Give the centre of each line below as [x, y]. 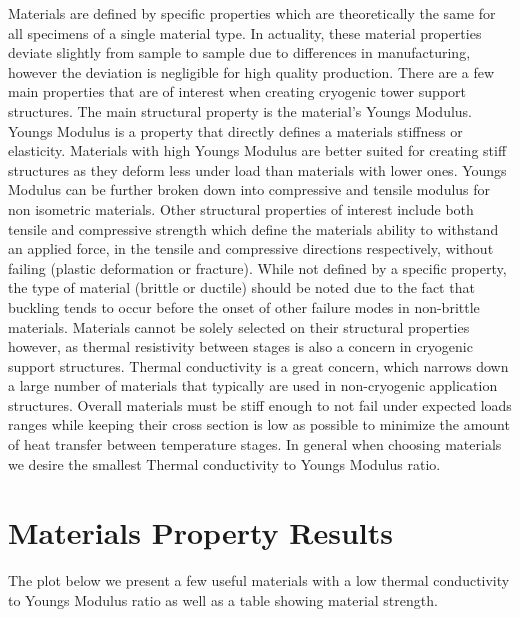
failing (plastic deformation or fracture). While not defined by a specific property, [257, 267]
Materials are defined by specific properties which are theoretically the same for [252, 13]
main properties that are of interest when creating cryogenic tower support [237, 91]
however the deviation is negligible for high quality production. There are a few [251, 71]
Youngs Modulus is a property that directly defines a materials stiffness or [235, 130]
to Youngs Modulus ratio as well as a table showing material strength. [223, 599]
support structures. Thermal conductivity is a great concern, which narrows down [258, 365]
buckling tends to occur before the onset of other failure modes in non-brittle [244, 306]
